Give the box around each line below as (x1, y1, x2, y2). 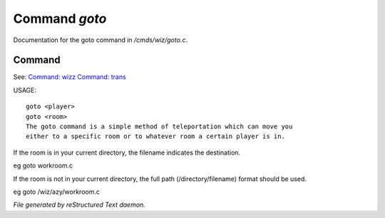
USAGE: (13, 85, 37, 94)
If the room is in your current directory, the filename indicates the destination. (13, 148, 241, 157)
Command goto (13, 11, 107, 26)
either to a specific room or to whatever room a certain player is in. (26, 133, 285, 140)
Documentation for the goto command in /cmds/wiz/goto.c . (13, 36, 188, 44)
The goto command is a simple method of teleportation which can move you (26, 123, 293, 131)
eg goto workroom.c (13, 161, 73, 170)
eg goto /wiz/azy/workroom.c (13, 187, 100, 196)
